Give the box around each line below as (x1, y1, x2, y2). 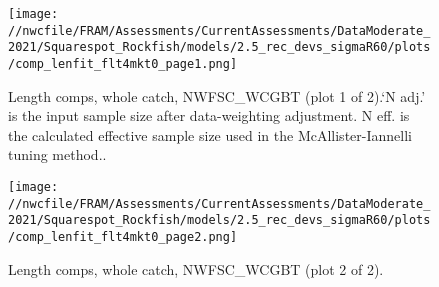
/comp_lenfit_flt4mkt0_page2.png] (8, 229, 238, 244)
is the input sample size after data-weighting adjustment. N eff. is (8, 105, 410, 126)
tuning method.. (8, 144, 107, 165)
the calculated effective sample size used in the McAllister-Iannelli (8, 124, 412, 145)
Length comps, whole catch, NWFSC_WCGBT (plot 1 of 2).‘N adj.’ (8, 85, 426, 106)
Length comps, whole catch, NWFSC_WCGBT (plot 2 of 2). (8, 258, 384, 279)
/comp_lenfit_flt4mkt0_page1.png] (8, 56, 238, 71)
